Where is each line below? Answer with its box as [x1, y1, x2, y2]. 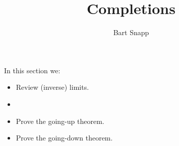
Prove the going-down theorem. [16, 132, 113, 143]
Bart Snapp [113, 27, 149, 38]
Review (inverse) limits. [16, 82, 89, 92]
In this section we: [4, 65, 61, 75]
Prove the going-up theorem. [16, 115, 104, 126]
